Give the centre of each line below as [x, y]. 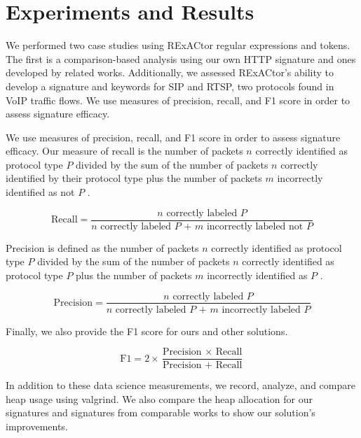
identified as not [40, 192]
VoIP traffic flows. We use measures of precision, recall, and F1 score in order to [178, 100]
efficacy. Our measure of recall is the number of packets [124, 151]
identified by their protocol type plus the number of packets [134, 178]
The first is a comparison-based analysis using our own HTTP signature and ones [181, 58]
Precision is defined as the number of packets [102, 247]
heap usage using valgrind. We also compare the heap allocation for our [159, 398]
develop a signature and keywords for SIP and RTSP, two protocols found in [170, 86]
